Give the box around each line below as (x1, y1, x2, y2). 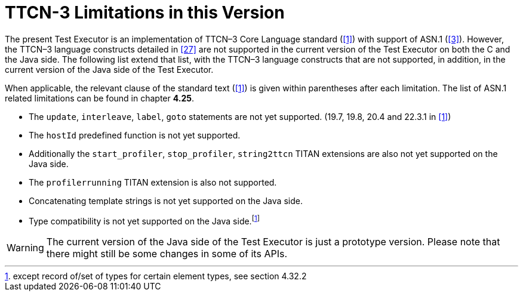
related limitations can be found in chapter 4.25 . (5, 92, 194, 103)
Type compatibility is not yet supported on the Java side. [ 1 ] (29, 214, 260, 226)
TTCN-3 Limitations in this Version (5, 2, 285, 23)
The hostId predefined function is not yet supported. (29, 129, 241, 140)
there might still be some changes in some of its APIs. (46, 248, 287, 260)
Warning (7, 242, 44, 254)
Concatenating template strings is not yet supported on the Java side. (29, 195, 303, 206)
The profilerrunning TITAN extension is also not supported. (29, 177, 277, 187)
